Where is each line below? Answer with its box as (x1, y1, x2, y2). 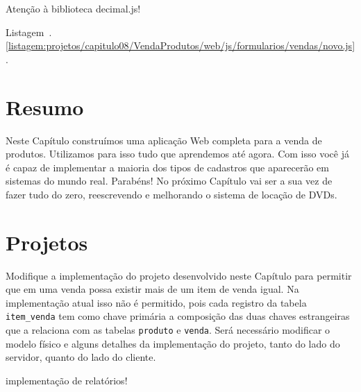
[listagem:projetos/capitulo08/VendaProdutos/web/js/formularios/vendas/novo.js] (6, 38, 355, 53)
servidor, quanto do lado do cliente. (6, 350, 156, 364)
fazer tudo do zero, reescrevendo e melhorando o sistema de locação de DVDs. (6, 187, 337, 201)
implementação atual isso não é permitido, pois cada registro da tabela (6, 295, 307, 309)
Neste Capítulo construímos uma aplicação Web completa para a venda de (6, 133, 322, 147)
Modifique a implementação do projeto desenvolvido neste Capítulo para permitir (6, 268, 352, 282)
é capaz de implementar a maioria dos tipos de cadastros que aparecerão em (6, 160, 329, 174)
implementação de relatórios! (6, 373, 128, 387)
